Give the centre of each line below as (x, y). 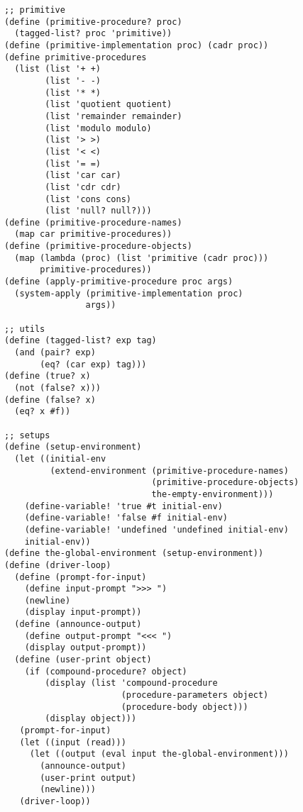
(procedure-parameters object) (195, 695)
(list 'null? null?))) (98, 211)
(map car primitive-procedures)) (93, 234)
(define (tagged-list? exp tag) (81, 341)
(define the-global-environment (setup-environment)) (134, 554)
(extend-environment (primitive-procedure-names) (169, 471)
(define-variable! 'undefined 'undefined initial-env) (156, 529)
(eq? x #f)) (43, 412)
